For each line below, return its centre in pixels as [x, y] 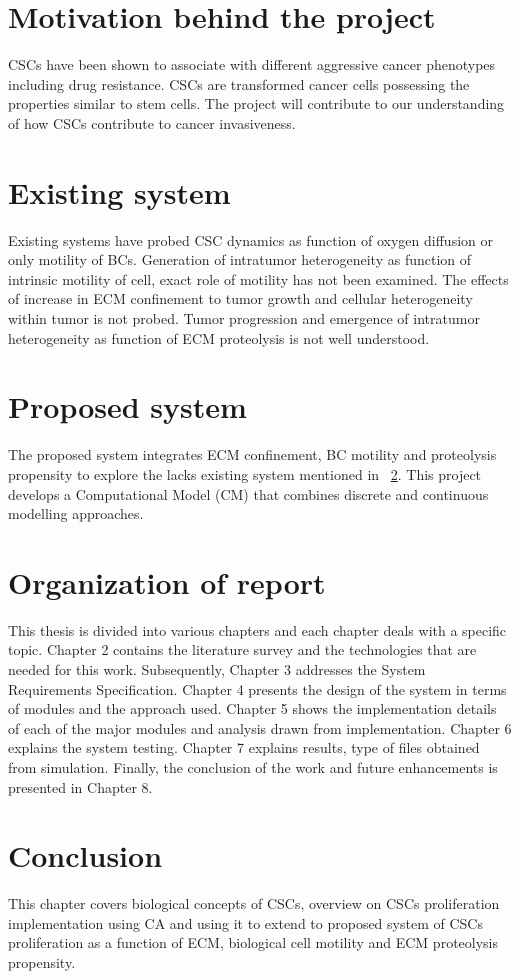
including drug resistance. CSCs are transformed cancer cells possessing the [239, 83]
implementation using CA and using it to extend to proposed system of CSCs [245, 922]
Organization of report [167, 581]
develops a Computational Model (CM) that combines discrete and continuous [248, 493]
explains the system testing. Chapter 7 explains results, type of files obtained [244, 747]
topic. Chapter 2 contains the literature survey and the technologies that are [242, 649]
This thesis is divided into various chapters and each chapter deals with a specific [257, 629]
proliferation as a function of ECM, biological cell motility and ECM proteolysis [253, 942]
